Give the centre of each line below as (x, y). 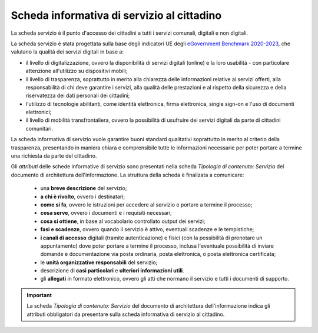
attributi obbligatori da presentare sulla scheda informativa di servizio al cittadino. (126, 314)
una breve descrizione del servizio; (84, 188)
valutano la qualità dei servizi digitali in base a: (67, 52)
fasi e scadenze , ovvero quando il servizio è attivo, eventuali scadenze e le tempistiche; (147, 229)
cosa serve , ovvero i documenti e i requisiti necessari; (106, 213)
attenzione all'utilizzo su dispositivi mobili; (77, 71)
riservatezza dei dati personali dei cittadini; (78, 96)
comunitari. (39, 128)
